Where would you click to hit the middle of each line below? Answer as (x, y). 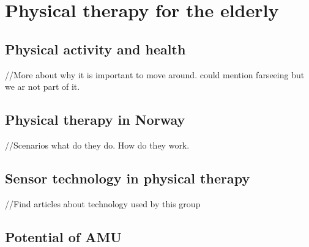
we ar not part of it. (43, 87)
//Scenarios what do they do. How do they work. (97, 145)
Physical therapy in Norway (95, 120)
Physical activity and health (95, 49)
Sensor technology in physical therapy (128, 178)
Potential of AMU (63, 236)
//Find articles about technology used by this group (103, 203)
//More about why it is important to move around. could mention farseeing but (155, 74)
